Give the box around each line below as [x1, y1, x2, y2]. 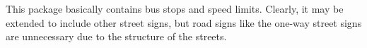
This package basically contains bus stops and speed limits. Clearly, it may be [6, 1, 344, 16]
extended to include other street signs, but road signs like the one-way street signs [6, 15, 362, 30]
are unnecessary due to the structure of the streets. [6, 29, 227, 44]
